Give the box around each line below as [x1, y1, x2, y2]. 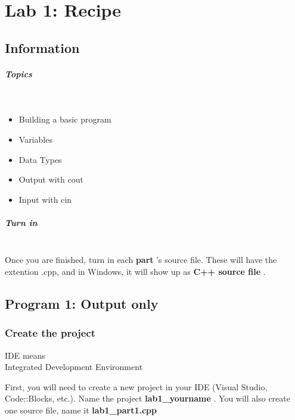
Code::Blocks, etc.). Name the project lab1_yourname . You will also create [5, 392, 290, 405]
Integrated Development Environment [5, 361, 143, 373]
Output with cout [18, 173, 83, 186]
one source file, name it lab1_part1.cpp [5, 404, 157, 416]
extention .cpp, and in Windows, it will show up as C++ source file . [5, 265, 266, 278]
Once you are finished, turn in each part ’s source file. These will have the [5, 253, 277, 266]
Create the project [5, 325, 96, 340]
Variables [18, 133, 52, 145]
